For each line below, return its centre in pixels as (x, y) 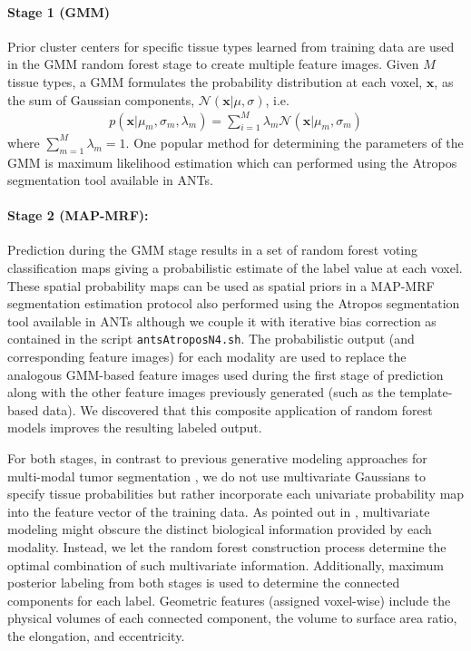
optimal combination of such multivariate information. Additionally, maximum (226, 564)
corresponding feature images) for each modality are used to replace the (207, 357)
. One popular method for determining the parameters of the (294, 142)
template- (426, 392)
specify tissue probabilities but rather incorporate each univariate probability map (236, 494)
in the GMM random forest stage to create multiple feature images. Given (213, 64)
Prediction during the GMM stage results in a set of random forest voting (213, 250)
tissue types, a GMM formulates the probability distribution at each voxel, (215, 81)
